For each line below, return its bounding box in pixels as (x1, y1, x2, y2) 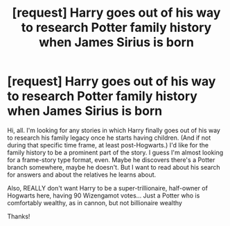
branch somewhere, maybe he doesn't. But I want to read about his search (7, 163, 220, 171)
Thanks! (7, 212, 30, 220)
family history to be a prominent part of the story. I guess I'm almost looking (7, 148, 224, 156)
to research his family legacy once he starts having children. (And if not (7, 134, 211, 142)
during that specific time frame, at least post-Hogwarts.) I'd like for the (7, 140, 209, 149)
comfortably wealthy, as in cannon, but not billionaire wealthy (7, 198, 182, 207)
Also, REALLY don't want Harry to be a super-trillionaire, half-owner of (7, 184, 208, 192)
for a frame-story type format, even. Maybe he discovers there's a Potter (7, 155, 215, 164)
